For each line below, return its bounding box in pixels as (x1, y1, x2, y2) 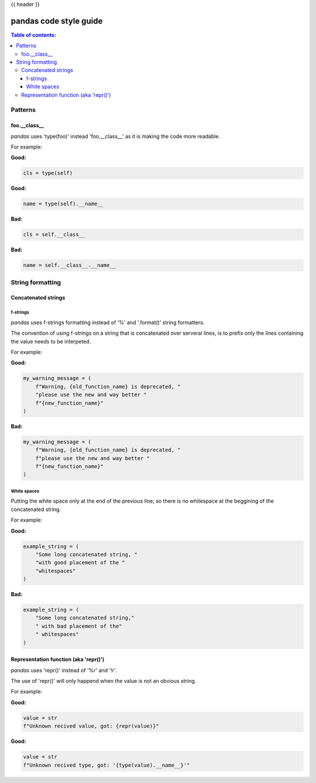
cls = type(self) (23, 170, 73, 177)
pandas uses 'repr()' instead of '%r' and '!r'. (11, 667, 117, 674)
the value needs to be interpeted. (11, 338, 91, 345)
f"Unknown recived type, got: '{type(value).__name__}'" (23, 761, 190, 768)
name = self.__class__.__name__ (23, 262, 116, 269)
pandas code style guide (11, 16, 103, 26)
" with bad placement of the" (35, 623, 122, 629)
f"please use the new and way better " (35, 455, 150, 462)
